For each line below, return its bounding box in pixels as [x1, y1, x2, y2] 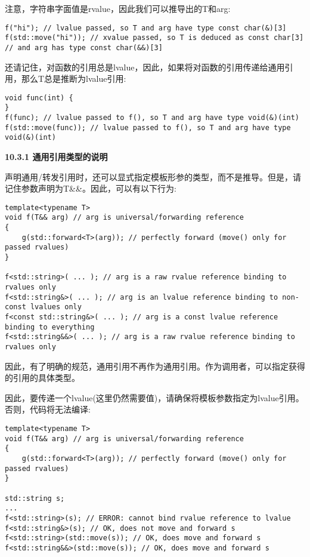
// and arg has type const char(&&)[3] [5, 43, 163, 52]
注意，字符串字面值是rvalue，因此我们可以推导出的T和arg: [5, 2, 231, 14]
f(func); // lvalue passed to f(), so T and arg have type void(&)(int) [5, 113, 299, 122]
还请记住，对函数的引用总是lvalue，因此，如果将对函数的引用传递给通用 [5, 60, 285, 73]
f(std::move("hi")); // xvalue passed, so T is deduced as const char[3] [5, 33, 304, 42]
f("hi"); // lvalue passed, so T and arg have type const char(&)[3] [5, 23, 287, 32]
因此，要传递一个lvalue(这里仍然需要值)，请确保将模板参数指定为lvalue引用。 [5, 391, 304, 404]
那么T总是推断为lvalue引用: [21, 72, 126, 85]
